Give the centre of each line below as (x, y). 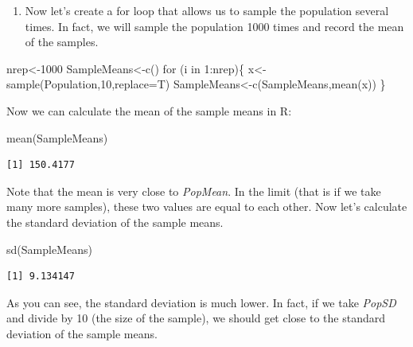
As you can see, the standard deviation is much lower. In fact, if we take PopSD (201, 302)
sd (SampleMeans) (49, 249)
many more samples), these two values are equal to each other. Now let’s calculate (207, 207)
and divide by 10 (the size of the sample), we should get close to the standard (196, 318)
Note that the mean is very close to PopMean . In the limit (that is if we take (194, 191)
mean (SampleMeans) (57, 137)
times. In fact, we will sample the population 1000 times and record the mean (214, 26)
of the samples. (62, 42)
